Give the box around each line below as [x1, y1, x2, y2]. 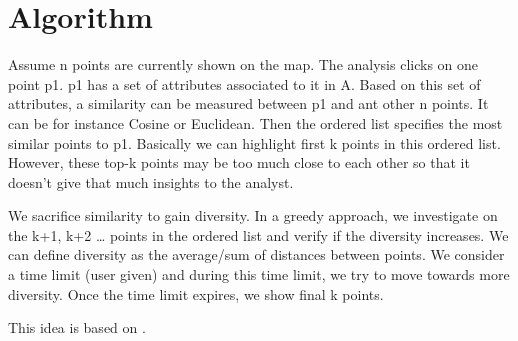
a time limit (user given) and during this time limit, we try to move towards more [8, 264, 510, 285]
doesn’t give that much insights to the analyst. [8, 171, 294, 192]
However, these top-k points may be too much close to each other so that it [8, 152, 470, 173]
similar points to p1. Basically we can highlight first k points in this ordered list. [8, 132, 501, 153]
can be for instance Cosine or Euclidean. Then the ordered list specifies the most [8, 112, 503, 133]
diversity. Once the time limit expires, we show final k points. [8, 283, 384, 304]
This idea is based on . [8, 317, 146, 338]
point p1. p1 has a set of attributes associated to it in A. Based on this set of [8, 73, 481, 94]
